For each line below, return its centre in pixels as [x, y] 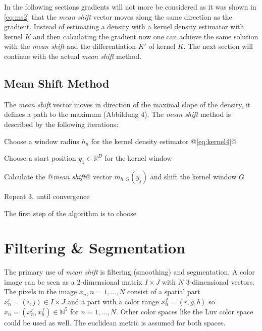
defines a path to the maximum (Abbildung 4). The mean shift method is [118, 114]
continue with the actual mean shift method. [73, 56]
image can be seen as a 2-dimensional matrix [73, 281]
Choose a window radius [42, 141]
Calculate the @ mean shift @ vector [58, 176]
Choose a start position [40, 158]
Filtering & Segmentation [95, 248]
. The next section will [218, 46]
